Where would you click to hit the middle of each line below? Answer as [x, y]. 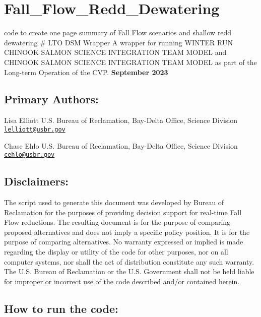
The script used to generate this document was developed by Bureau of [114, 202]
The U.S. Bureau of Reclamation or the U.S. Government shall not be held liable [129, 271]
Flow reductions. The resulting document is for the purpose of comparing [117, 222]
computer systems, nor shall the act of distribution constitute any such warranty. [129, 261]
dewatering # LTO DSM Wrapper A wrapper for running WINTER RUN [118, 42]
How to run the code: [61, 308]
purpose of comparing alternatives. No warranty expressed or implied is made [124, 242]
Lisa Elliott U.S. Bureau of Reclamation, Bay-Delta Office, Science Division [121, 120]
